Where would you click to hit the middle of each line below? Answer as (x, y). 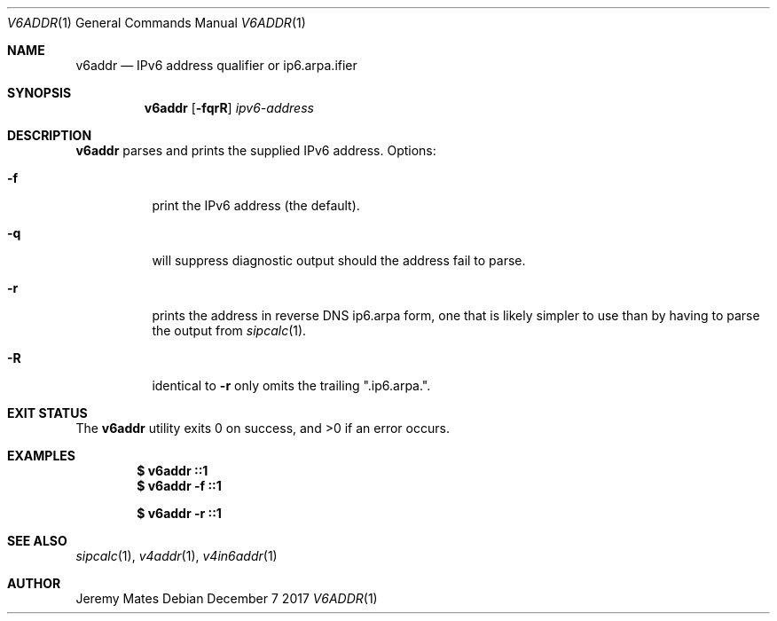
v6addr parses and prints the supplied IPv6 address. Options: (256, 150)
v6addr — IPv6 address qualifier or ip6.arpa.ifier (216, 65)
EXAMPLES (41, 456)
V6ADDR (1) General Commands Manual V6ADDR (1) (157, 23)
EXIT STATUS (47, 413)
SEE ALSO (37, 541)
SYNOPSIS (39, 93)
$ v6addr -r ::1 (179, 513)
